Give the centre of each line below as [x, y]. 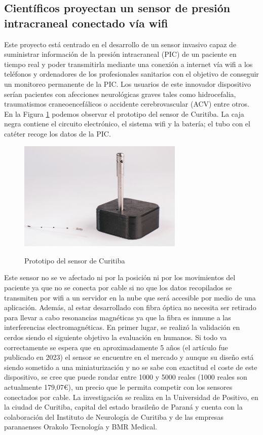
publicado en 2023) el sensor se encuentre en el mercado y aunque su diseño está [129, 357]
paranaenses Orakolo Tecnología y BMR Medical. [81, 427]
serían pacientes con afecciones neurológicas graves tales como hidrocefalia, [120, 94]
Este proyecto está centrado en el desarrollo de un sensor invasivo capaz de [120, 44]
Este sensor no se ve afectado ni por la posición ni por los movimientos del [120, 277]
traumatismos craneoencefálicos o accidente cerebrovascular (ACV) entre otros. [127, 104]
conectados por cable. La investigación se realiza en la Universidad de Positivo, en [131, 397]
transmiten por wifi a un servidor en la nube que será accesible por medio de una [130, 297]
